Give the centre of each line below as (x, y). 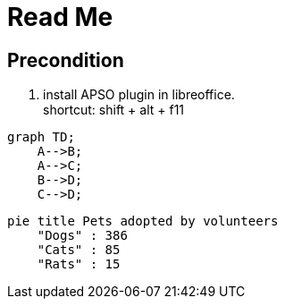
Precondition (66, 60)
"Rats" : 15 (79, 264)
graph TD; (41, 137)
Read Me (60, 17)
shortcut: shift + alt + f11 (114, 110)
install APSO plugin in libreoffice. (139, 95)
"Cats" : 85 (79, 250)
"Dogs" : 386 (82, 236)
